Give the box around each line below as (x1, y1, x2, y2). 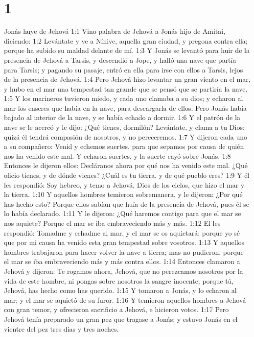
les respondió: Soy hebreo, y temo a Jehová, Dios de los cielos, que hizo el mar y (4, 179, 245, 190)
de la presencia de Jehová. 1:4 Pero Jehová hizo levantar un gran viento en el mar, (4, 74, 251, 84)
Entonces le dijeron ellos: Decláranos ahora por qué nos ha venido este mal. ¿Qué (4, 160, 248, 170)
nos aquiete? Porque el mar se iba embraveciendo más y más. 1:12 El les (4, 218, 221, 228)
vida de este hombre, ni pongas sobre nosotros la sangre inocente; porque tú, (4, 275, 234, 286)
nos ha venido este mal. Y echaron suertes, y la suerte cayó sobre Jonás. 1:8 (4, 150, 231, 161)
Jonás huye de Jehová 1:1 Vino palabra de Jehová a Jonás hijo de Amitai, (4, 26, 226, 36)
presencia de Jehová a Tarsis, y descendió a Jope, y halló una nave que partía (4, 54, 236, 65)
